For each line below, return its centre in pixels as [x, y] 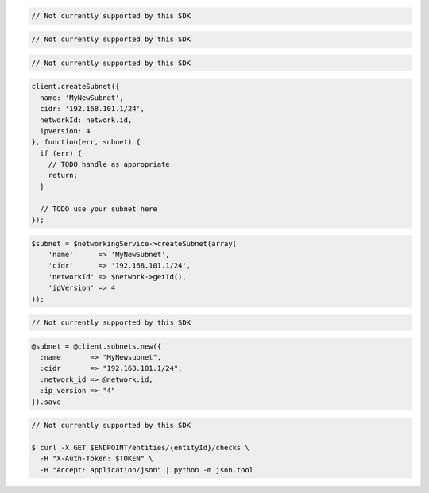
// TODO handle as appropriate [109, 164]
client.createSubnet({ [75, 87]
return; [63, 175]
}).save [46, 402]
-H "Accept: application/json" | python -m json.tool [147, 470]
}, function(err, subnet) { [86, 142]
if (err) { [61, 153]
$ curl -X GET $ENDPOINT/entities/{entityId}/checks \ [140, 448]
